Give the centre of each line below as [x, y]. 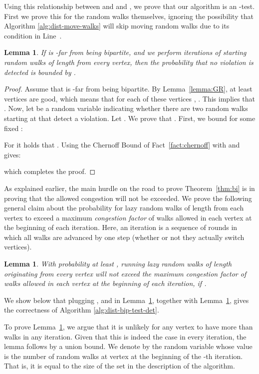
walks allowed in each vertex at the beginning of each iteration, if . [105, 283]
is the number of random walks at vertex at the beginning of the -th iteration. [124, 356]
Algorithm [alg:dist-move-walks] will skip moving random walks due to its [117, 26]
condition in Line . [33, 35]
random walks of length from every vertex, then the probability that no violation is [129, 62]
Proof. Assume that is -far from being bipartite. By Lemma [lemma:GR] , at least [128, 89]
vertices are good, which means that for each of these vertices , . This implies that [129, 98]
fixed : [13, 128]
